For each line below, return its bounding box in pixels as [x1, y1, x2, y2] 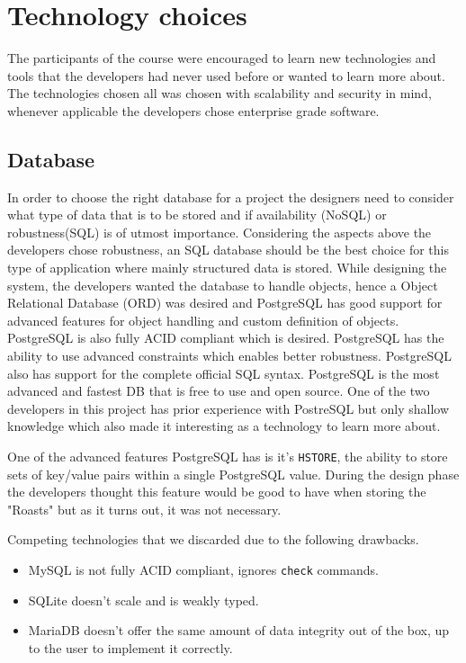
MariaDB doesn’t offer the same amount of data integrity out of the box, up [28, 621, 450, 640]
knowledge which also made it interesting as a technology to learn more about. [7, 417, 441, 435]
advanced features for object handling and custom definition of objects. [7, 310, 399, 329]
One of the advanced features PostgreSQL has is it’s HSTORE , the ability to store [7, 447, 448, 466]
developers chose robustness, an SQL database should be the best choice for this [7, 240, 449, 259]
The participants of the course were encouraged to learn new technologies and [7, 49, 436, 67]
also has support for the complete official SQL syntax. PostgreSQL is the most [7, 363, 440, 382]
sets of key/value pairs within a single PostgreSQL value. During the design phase [7, 464, 460, 483]
